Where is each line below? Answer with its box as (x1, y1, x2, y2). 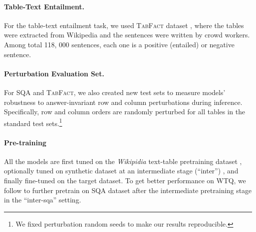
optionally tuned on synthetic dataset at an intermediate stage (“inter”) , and (4, 166, 238, 176)
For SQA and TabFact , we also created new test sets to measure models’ (4, 87, 225, 97)
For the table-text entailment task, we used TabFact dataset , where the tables (4, 20, 244, 30)
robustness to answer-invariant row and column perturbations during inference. (4, 97, 243, 107)
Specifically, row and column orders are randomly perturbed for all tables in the (4, 106, 245, 117)
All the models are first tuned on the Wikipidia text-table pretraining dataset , (4, 156, 242, 166)
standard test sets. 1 (4, 116, 63, 128)
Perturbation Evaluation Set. (4, 68, 104, 78)
